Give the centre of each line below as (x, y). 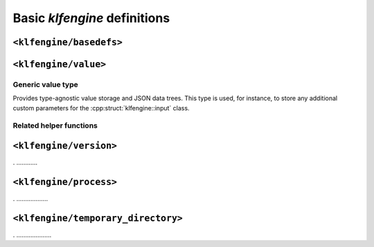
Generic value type (46, 84)
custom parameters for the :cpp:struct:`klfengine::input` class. (101, 108)
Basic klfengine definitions (91, 18)
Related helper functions (55, 126)
